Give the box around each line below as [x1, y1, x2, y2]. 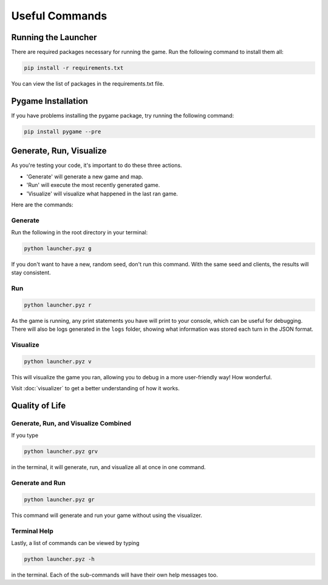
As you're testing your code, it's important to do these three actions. [11, 161, 182, 169]
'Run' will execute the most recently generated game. [26, 181, 160, 189]
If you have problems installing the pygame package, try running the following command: [11, 112, 234, 119]
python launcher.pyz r [24, 302, 92, 309]
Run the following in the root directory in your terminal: [11, 229, 148, 236]
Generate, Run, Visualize [11, 146, 107, 156]
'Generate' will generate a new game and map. [26, 173, 143, 180]
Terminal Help [11, 527, 54, 535]
